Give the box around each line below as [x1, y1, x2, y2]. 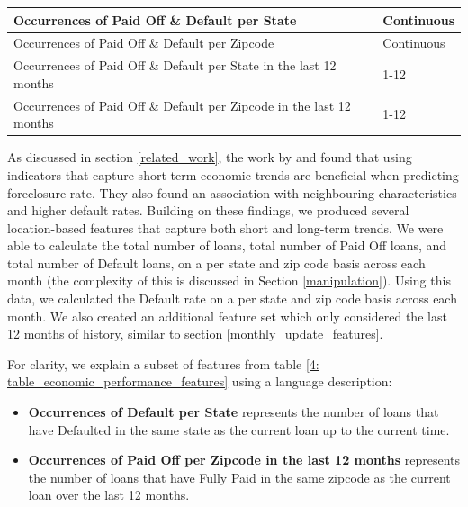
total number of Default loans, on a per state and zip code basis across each [7, 253, 426, 272]
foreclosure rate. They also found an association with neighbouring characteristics [7, 183, 457, 202]
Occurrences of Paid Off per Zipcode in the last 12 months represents [28, 450, 461, 469]
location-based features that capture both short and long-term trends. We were [7, 218, 444, 237]
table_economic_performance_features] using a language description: [7, 372, 392, 391]
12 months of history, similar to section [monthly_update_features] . [7, 324, 383, 343]
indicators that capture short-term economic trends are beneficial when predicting [7, 165, 459, 184]
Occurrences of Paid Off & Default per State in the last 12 [13, 56, 337, 75]
